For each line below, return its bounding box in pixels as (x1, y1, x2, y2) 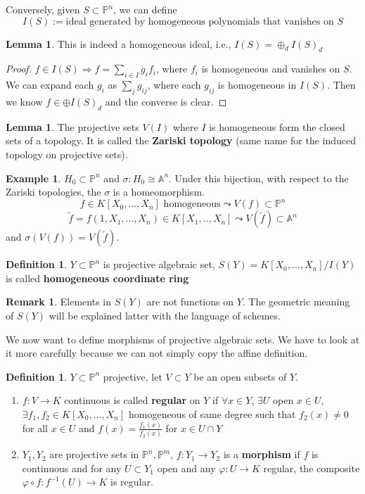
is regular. (110, 474, 153, 489)
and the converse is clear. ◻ (105, 94, 227, 108)
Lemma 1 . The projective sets (6, 119, 139, 134)
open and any (157, 460, 216, 475)
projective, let (103, 369, 162, 384)
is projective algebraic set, (103, 257, 215, 272)
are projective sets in (49, 447, 139, 462)
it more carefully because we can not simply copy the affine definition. (6, 346, 308, 360)
